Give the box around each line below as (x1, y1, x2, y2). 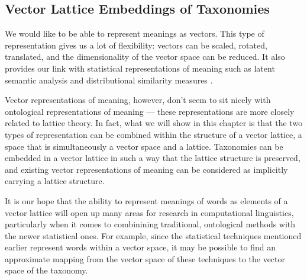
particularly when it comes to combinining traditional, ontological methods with (5, 218, 296, 230)
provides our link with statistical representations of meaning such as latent (5, 62, 275, 74)
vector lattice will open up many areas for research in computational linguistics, (5, 206, 294, 218)
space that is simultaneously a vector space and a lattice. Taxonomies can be (5, 140, 283, 152)
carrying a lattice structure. (5, 175, 105, 187)
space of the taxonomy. (5, 264, 88, 276)
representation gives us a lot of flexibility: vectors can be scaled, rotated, (5, 38, 267, 51)
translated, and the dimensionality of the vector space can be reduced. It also (5, 50, 285, 63)
